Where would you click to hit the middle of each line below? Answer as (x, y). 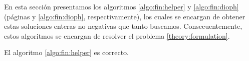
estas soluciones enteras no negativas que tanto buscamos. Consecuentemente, (123, 26)
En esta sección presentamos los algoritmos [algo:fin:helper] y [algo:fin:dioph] (121, 6)
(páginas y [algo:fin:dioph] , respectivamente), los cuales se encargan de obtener (125, 16)
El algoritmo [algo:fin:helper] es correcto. (66, 52)
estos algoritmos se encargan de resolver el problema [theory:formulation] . (117, 35)
